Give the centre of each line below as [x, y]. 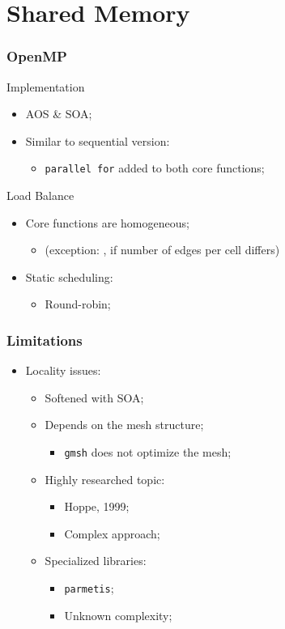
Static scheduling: [69, 276]
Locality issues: [63, 370]
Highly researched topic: [105, 479]
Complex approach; [112, 533]
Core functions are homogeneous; [107, 222]
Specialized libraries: [96, 561]
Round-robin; [78, 304]
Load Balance [40, 195]
